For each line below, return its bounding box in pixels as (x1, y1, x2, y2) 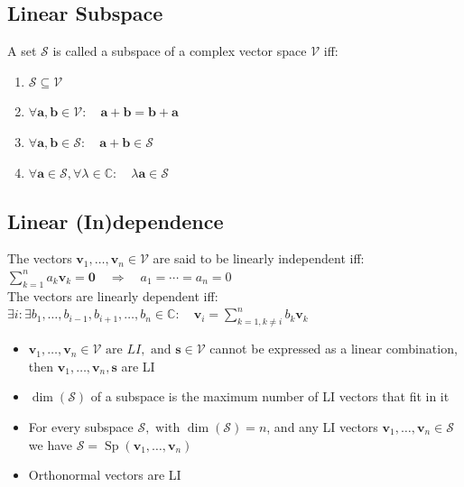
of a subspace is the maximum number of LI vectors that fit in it (90, 387, 450, 406)
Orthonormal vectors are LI (28, 465, 181, 484)
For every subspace (28, 417, 134, 436)
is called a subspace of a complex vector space (52, 41, 307, 60)
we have (28, 435, 72, 454)
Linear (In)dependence (7, 207, 224, 234)
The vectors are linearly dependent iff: (7, 286, 218, 305)
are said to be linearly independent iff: (153, 249, 365, 268)
